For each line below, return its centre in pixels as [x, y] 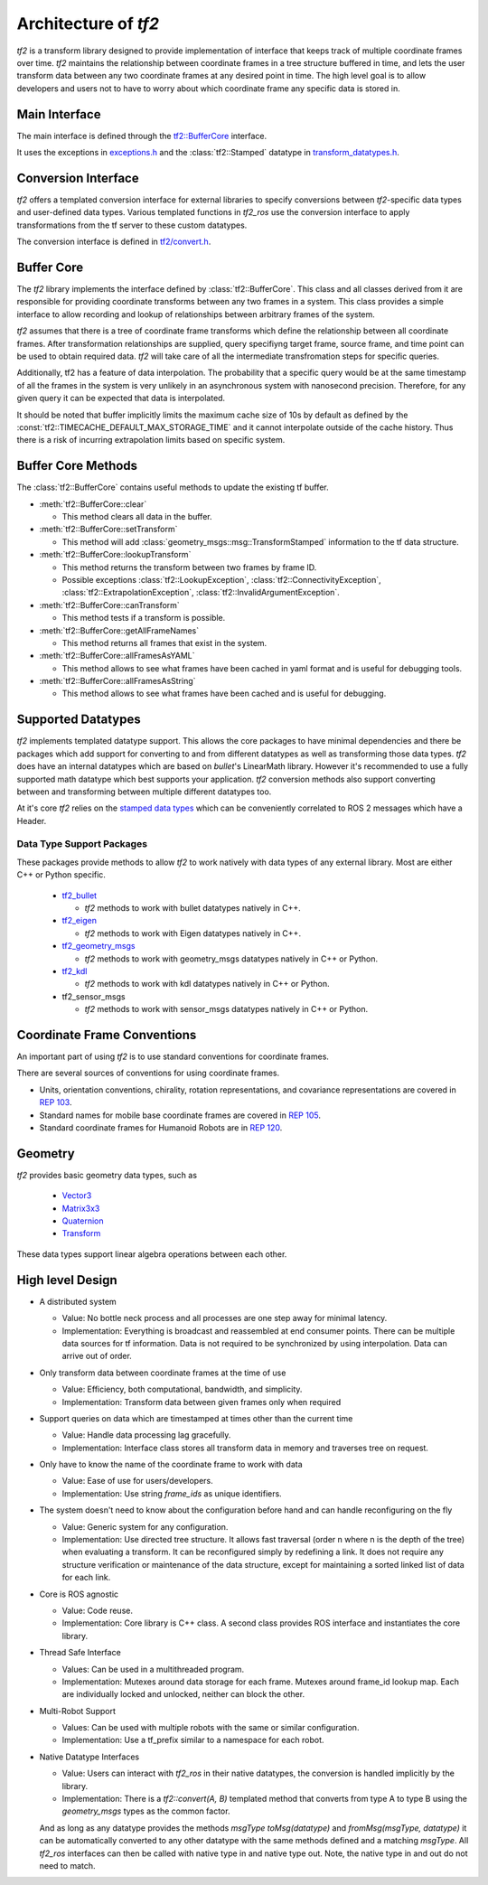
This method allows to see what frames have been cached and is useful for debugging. [224, 694]
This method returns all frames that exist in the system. [164, 642]
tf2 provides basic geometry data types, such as [107, 1175]
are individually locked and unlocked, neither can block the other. [183, 1694]
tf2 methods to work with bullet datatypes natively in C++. [193, 908]
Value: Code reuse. [97, 1610]
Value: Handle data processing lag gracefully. [146, 1435]
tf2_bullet [80, 896]
